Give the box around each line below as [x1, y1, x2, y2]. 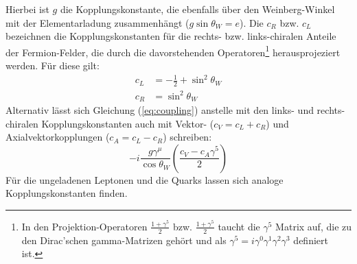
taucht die [218, 219, 260, 233]
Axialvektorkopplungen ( [5, 130, 110, 144]
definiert [293, 232, 328, 247]
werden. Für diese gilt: [5, 58, 100, 73]
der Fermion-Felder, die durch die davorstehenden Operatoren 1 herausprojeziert [5, 43, 341, 59]
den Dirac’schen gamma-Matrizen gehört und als [21, 232, 227, 247]
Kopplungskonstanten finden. [5, 186, 128, 200]
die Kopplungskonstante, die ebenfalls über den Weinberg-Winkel [60, 2, 335, 16]
